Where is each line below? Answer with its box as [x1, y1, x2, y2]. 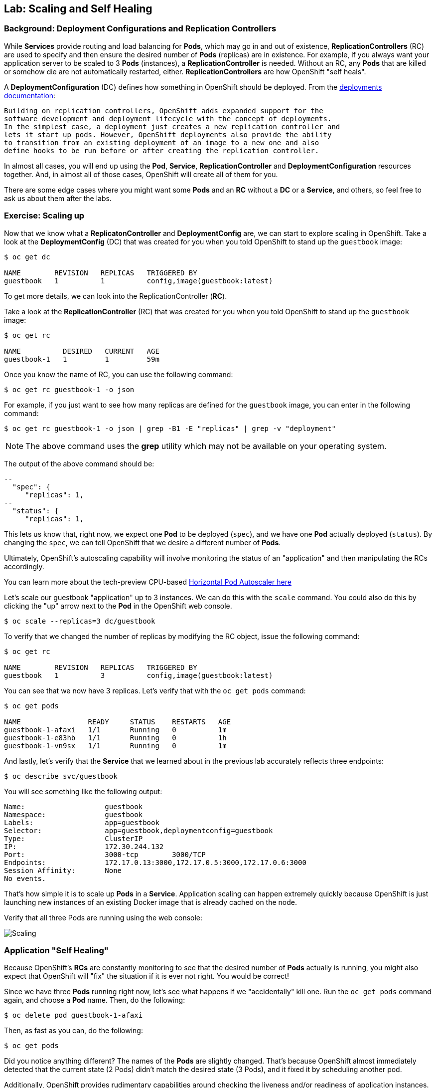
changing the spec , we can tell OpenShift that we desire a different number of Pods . [4, 538, 281, 547]
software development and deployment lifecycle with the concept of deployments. [4, 114, 332, 123]
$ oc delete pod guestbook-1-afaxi [4, 1011, 143, 1020]
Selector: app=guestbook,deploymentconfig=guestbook [4, 826, 273, 835]
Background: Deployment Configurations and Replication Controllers [4, 23, 277, 34]
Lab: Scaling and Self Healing [4, 2, 152, 15]
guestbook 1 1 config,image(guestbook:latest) [4, 276, 273, 285]
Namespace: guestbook [4, 810, 143, 819]
